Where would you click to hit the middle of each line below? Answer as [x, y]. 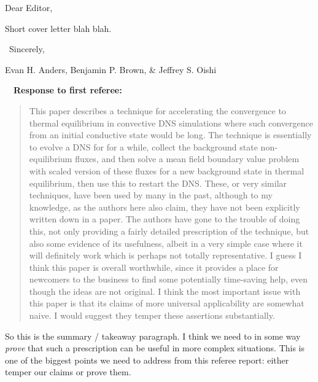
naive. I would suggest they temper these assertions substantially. [152, 315]
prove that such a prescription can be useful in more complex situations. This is [155, 348]
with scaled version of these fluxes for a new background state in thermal [167, 170]
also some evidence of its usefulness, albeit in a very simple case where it [166, 243]
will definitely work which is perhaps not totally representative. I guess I [165, 255]
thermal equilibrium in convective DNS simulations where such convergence [171, 123]
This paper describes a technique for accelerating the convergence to [157, 110]
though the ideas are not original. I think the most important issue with [165, 291]
